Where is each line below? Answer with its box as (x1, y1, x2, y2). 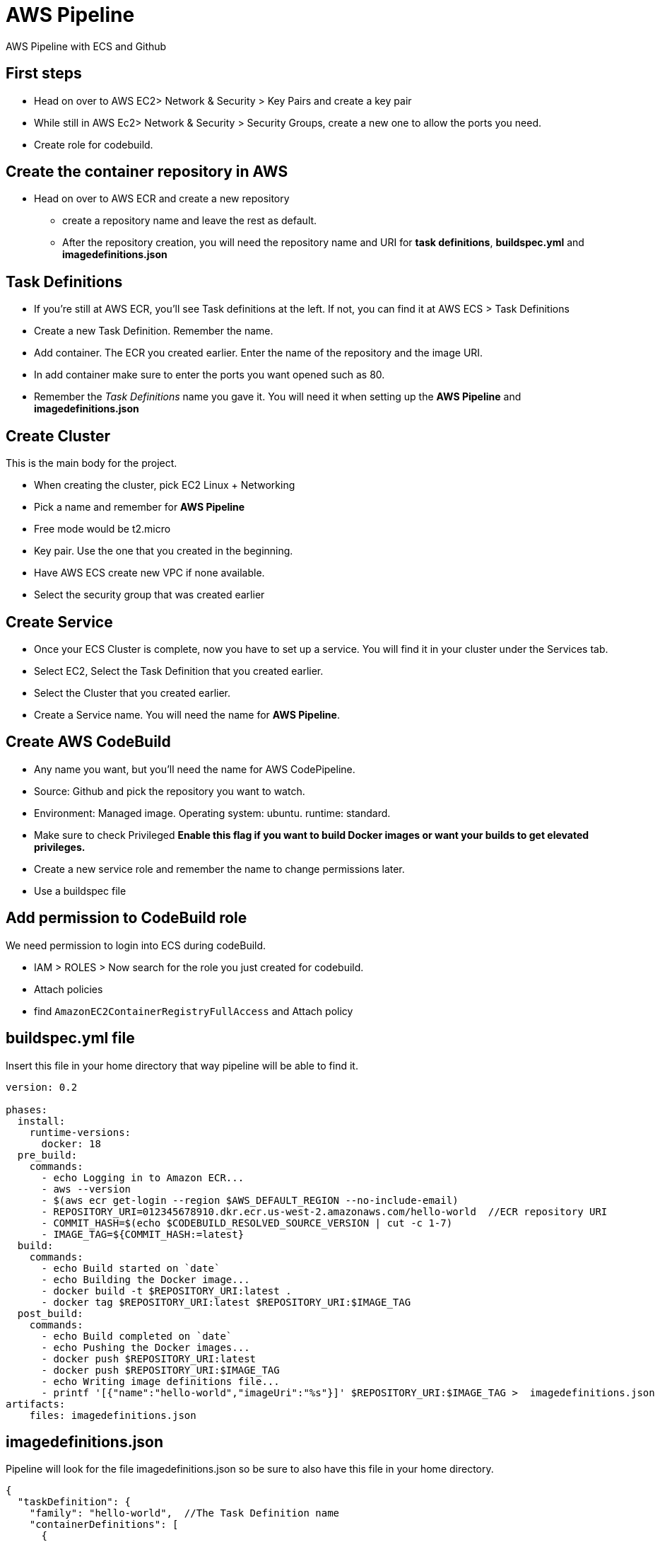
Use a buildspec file (34, 884, 126, 897)
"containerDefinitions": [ (29, 1519, 179, 1531)
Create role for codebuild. (34, 138, 153, 151)
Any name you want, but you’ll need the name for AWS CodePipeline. (34, 763, 355, 775)
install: (17, 1115, 66, 1127)
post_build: (17, 1307, 83, 1319)
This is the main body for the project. (6, 457, 177, 470)
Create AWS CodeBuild (6, 733, 171, 751)
